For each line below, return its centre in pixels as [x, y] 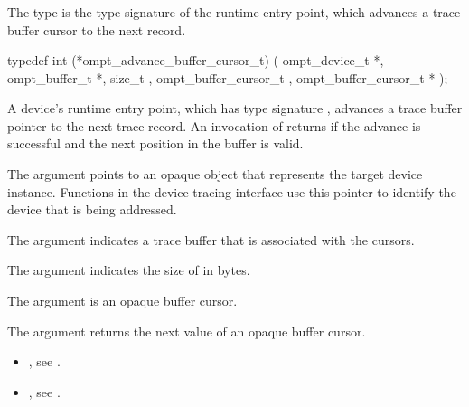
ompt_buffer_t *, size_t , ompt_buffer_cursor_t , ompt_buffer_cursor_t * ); [228, 77]
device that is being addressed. [92, 209]
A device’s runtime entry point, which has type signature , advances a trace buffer [235, 108]
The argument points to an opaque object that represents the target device [215, 174]
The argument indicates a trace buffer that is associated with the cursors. [211, 239]
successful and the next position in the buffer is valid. [155, 143]
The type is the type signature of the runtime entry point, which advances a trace [234, 11]
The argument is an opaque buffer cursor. [122, 301]
